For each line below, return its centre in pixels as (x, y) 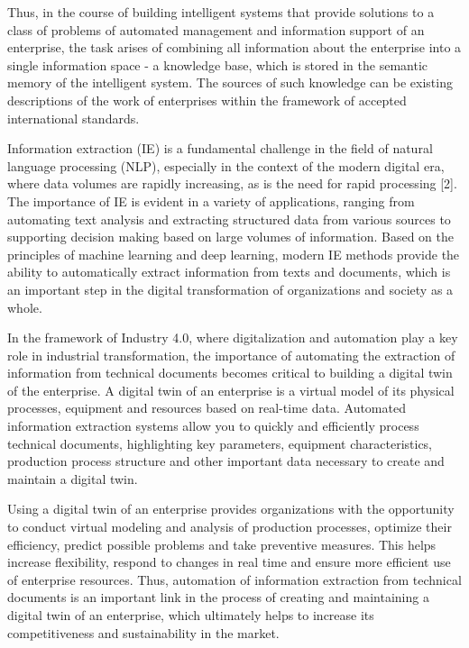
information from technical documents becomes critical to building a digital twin (230, 373)
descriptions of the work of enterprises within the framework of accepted (207, 100)
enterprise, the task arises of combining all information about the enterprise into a (234, 47)
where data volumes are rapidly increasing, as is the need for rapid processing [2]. (232, 183)
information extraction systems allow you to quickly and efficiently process (213, 426)
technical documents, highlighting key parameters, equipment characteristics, (220, 443)
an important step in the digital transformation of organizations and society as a (230, 289)
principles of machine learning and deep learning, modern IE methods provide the (234, 254)
